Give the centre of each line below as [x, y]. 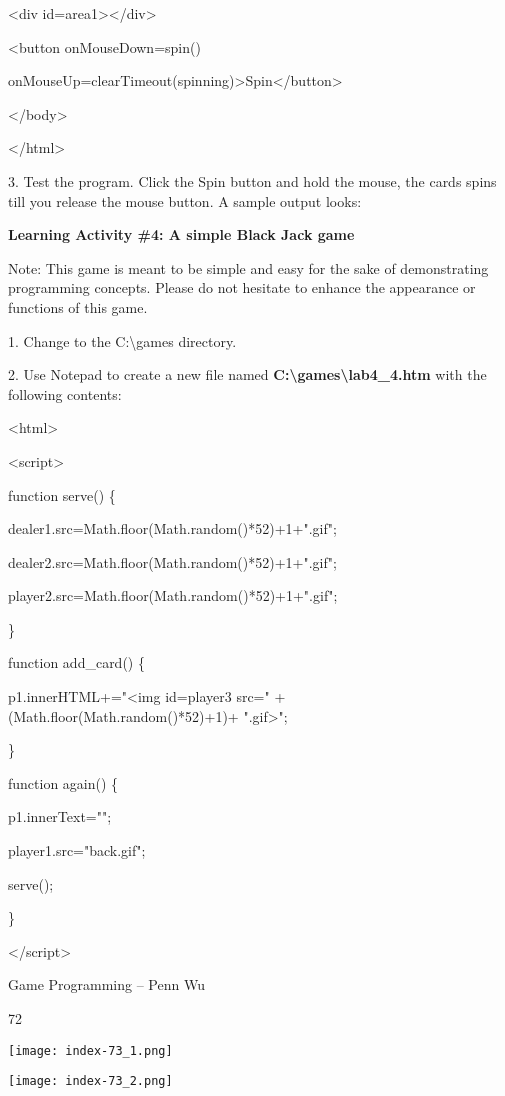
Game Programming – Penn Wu [106, 984]
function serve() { [62, 494]
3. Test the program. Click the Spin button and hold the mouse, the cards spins [252, 180]
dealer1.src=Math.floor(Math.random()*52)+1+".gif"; [172, 528]
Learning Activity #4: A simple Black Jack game [181, 234]
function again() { [63, 782]
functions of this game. [78, 306]
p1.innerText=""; [60, 816]
